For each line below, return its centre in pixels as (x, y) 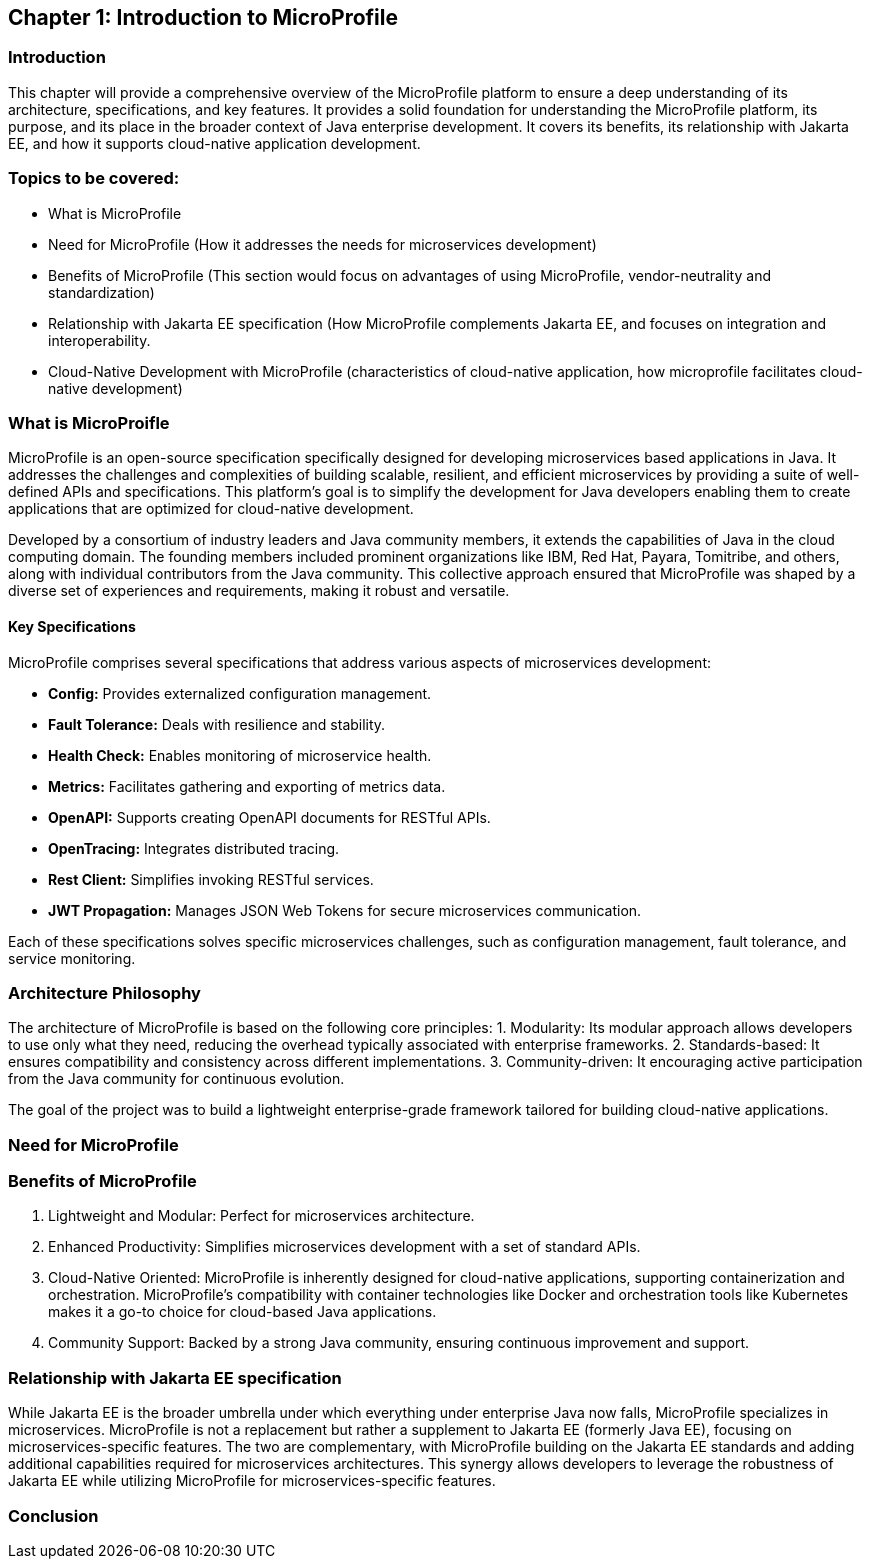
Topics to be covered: (94, 178)
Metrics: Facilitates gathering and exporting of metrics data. (247, 786)
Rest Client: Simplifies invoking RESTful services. (211, 879)
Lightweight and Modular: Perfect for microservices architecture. (261, 1216)
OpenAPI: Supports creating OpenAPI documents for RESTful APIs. (269, 817)
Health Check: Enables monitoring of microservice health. (240, 755)
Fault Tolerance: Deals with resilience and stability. (217, 724)
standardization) (101, 292)
